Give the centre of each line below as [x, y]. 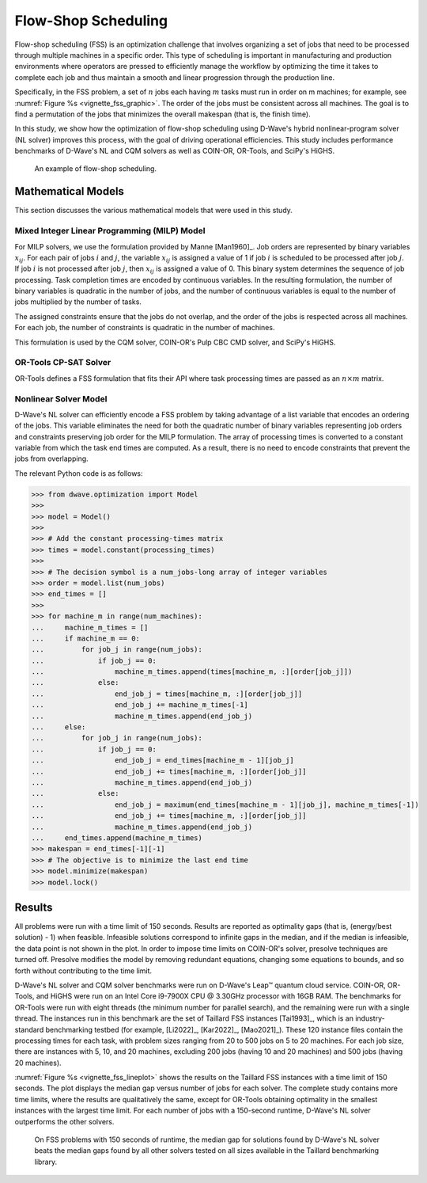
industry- [370, 1018]
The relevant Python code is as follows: [79, 473]
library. [46, 1162]
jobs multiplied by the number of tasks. [78, 302]
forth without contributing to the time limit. [83, 971]
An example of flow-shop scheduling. [96, 169]
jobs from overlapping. [51, 458]
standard [29, 1029]
